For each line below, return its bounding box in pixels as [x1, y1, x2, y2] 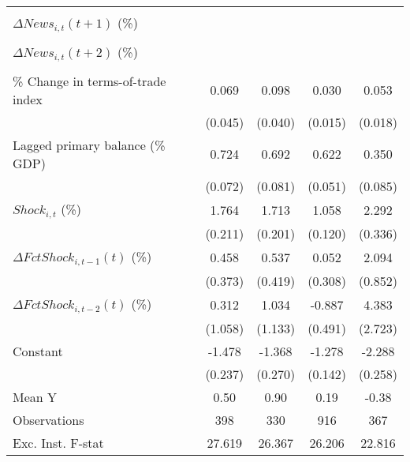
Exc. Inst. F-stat [13, 433, 104, 452]
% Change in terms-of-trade [13, 71, 166, 90]
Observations [13, 410, 84, 429]
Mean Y [13, 387, 58, 406]
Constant [13, 341, 63, 360]
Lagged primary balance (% [13, 135, 166, 154]
